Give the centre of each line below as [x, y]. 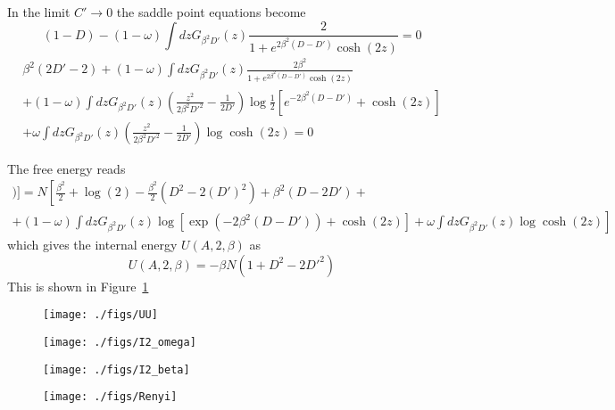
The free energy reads [66, 168]
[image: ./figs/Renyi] [110, 397]
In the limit [39, 12]
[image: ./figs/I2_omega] [120, 343]
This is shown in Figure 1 [78, 286]
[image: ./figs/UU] [100, 315]
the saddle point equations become [211, 12]
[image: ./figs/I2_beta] [116, 369]
